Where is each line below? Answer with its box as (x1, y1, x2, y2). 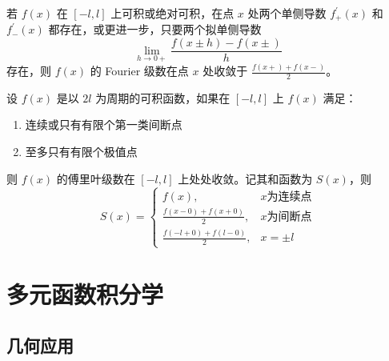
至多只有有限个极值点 (25, 143, 138, 160)
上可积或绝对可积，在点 (110, 5, 235, 21)
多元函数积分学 (6, 278, 164, 311)
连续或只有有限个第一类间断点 (25, 116, 182, 133)
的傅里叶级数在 (56, 170, 135, 187)
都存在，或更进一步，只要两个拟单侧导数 (48, 21, 262, 38)
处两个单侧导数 (247, 5, 327, 21)
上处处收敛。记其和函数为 (178, 170, 313, 187)
